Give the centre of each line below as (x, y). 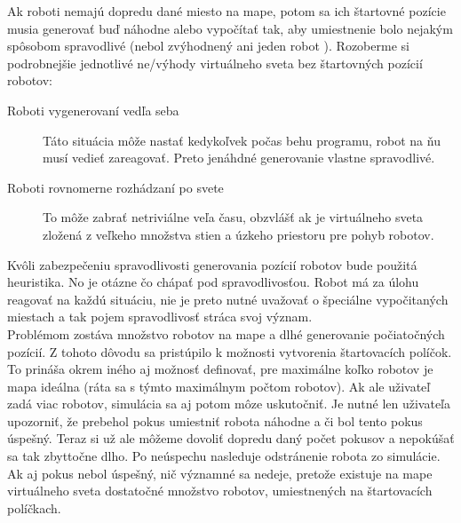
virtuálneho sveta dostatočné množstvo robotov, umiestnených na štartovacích (220, 491)
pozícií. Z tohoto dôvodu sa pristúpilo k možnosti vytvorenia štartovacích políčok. (230, 351)
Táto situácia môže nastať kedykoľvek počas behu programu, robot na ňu (242, 140)
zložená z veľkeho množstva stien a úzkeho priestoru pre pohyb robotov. (238, 234)
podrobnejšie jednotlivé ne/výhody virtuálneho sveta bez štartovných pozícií (215, 63)
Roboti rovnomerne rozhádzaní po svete (115, 187)
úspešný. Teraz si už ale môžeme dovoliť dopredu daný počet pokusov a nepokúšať (231, 438)
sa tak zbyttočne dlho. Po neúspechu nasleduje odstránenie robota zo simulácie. (224, 456)
